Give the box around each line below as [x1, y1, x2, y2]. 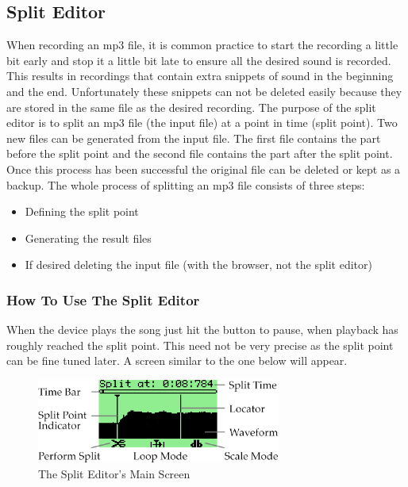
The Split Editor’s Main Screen [38, 466, 191, 482]
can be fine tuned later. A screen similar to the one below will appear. [6, 352, 348, 369]
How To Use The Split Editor [6, 290, 200, 309]
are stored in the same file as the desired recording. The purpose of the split [6, 98, 376, 115]
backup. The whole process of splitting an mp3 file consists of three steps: [6, 176, 365, 193]
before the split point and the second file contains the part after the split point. [6, 145, 393, 162]
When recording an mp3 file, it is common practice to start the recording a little [6, 36, 398, 53]
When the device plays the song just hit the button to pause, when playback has [6, 321, 398, 338]
